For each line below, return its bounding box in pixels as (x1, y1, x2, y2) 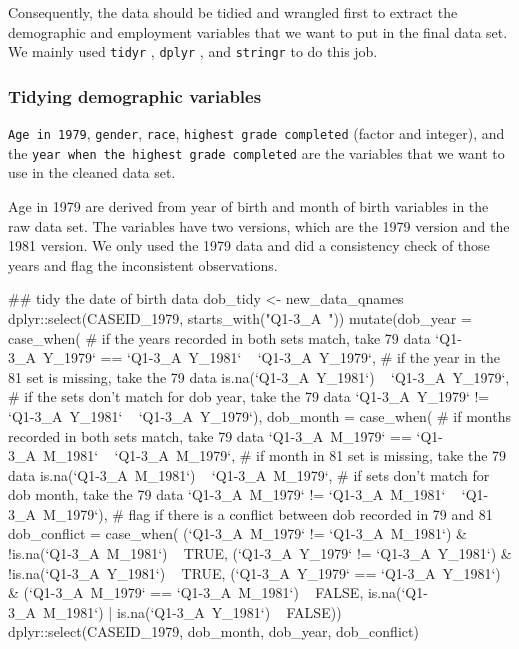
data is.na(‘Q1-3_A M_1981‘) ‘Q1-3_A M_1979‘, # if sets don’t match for (8, 464, 490, 485)
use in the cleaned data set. (8, 162, 176, 183)
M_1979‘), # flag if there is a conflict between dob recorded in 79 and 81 (42, 503, 493, 524)
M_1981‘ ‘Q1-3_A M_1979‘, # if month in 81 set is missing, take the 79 (42, 445, 507, 466)
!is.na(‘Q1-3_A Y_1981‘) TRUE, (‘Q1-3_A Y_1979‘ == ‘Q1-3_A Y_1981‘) (8, 562, 501, 583)
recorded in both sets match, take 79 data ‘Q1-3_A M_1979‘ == (8, 425, 412, 446)
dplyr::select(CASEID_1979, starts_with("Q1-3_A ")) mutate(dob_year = (8, 307, 472, 328)
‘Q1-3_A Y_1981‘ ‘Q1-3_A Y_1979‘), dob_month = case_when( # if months (8, 405, 511, 426)
